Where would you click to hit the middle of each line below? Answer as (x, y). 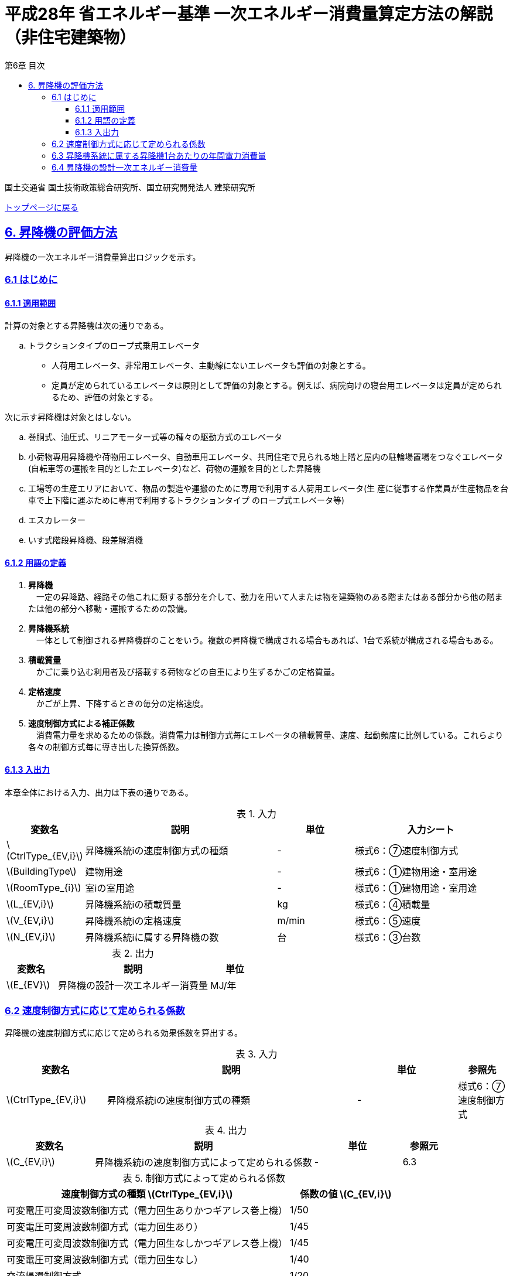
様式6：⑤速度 (388, 921)
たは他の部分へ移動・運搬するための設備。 (110, 609)
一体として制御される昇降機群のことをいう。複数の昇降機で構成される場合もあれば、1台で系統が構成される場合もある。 (267, 640)
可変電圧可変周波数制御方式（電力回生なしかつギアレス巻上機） (147, 1243)
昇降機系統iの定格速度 (133, 921)
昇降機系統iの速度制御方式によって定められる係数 (204, 1163)
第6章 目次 (25, 65)
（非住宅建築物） (71, 37)
